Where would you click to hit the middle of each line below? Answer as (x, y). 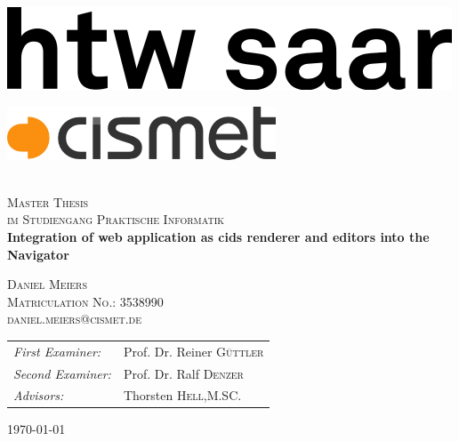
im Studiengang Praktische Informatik (116, 219)
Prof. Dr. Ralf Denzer (183, 373)
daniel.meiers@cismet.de (75, 319)
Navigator (38, 254)
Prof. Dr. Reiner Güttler (193, 351)
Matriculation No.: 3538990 (85, 301)
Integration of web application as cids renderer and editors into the (218, 236)
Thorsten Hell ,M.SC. (182, 395)
